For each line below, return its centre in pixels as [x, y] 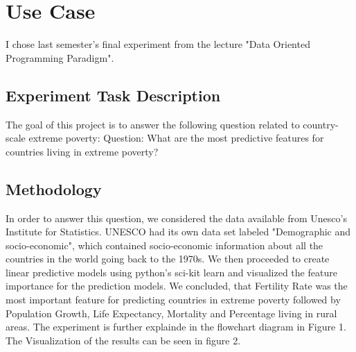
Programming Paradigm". [60, 57]
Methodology [54, 188]
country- [321, 124]
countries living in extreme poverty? [82, 151]
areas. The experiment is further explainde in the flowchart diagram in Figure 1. [176, 327]
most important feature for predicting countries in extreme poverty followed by [173, 300]
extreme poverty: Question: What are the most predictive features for [176, 138]
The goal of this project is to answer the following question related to [153, 124]
